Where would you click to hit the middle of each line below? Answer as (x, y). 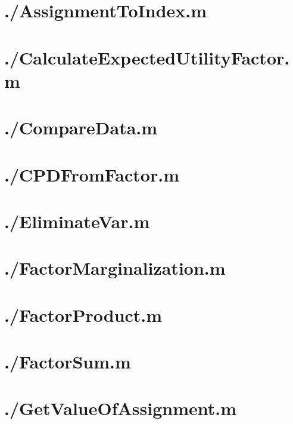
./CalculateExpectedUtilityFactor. (147, 57)
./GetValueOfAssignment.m (121, 408)
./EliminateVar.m (77, 221)
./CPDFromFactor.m (92, 174)
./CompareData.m (81, 127)
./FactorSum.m (68, 361)
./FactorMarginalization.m (115, 268)
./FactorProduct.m (83, 314)
